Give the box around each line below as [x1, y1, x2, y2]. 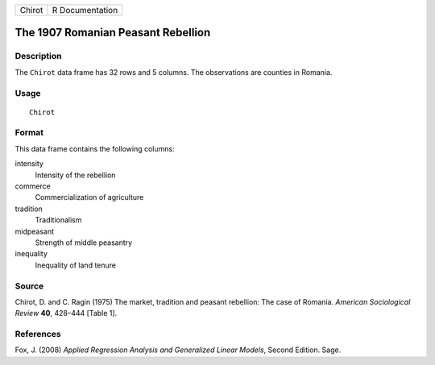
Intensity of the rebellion [35, 170, 116, 180]
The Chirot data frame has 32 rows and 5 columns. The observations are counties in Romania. [14, 67, 333, 77]
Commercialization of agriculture [35, 193, 144, 202]
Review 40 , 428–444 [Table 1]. [14, 309, 118, 318]
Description [14, 51, 62, 62]
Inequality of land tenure [35, 260, 117, 270]
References [14, 329, 61, 340]
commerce [14, 181, 52, 191]
